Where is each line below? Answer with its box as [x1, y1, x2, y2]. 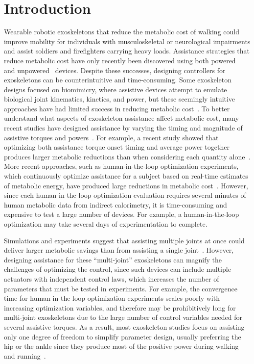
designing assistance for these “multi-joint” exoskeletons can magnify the [4, 254, 222, 264]
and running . [4, 350, 46, 361]
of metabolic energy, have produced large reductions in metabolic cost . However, [4, 180, 248, 190]
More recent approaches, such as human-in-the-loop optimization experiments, [4, 161, 239, 171]
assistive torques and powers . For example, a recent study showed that [4, 132, 219, 142]
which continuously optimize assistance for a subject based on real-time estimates [4, 171, 248, 181]
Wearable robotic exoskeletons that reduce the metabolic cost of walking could [4, 26, 239, 37]
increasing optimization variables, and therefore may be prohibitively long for [4, 302, 236, 312]
